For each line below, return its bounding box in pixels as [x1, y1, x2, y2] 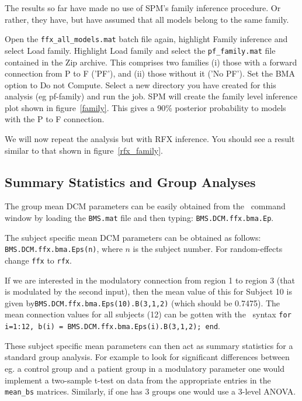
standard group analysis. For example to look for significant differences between [5, 351, 290, 363]
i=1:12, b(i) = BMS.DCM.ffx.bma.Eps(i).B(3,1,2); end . [5, 320, 221, 332]
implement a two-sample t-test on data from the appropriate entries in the [5, 374, 271, 386]
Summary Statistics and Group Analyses [5, 172, 256, 191]
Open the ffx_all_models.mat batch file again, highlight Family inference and [5, 33, 288, 45]
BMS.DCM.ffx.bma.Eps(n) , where [5, 243, 123, 255]
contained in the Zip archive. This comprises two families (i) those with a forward [5, 56, 297, 68]
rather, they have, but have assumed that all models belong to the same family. [5, 13, 289, 25]
